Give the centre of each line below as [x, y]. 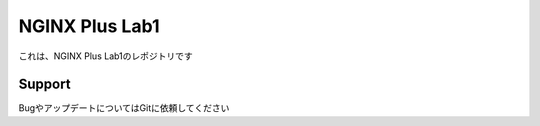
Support [44, 84]
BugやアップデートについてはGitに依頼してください [124, 108]
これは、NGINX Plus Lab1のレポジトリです [106, 56]
